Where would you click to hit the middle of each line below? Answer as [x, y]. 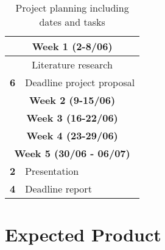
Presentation [52, 171]
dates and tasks [72, 22]
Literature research [72, 64]
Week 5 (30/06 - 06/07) [72, 153]
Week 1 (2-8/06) [72, 46]
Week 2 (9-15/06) [72, 100]
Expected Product [83, 234]
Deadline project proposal [80, 82]
